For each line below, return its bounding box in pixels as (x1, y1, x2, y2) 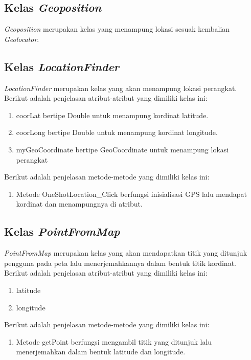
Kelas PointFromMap (4, 223, 120, 239)
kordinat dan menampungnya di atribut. (16, 198, 143, 209)
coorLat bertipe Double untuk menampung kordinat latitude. (16, 109, 209, 120)
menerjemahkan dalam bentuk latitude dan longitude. (16, 346, 186, 357)
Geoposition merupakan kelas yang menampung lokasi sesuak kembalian (4, 24, 230, 34)
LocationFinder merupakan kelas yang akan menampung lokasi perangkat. (4, 82, 237, 93)
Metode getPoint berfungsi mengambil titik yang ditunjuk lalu (16, 336, 212, 347)
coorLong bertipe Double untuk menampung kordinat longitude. (16, 127, 218, 138)
